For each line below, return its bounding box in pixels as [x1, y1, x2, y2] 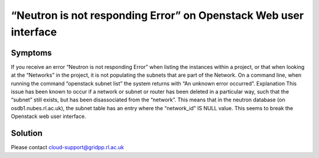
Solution [11, 129, 43, 139]
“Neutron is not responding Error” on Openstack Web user [11, 9, 304, 22]
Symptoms [11, 48, 53, 58]
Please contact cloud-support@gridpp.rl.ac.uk [11, 144, 124, 151]
